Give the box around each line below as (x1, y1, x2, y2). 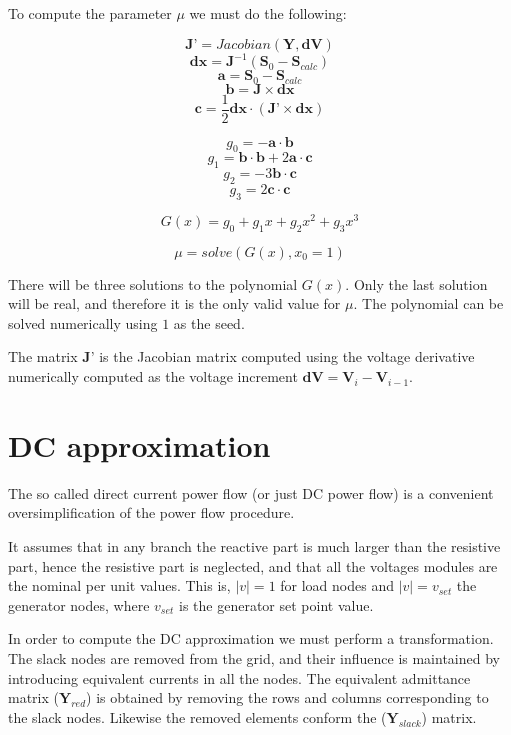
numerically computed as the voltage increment (8, 366, 298, 387)
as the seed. (173, 312, 245, 333)
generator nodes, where (8, 594, 150, 615)
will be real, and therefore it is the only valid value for (8, 293, 341, 314)
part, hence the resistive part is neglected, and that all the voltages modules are (8, 555, 498, 576)
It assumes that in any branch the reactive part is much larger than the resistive (8, 535, 501, 556)
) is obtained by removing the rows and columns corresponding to (86, 687, 489, 708)
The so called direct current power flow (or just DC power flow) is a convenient (8, 482, 494, 503)
